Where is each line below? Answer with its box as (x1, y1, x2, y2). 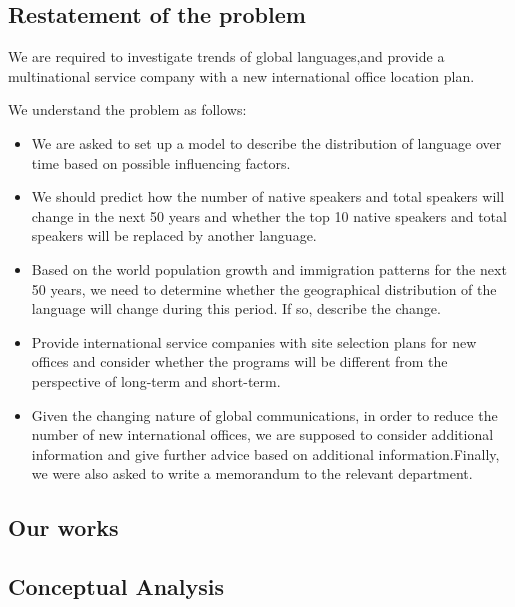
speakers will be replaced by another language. (31, 225, 317, 246)
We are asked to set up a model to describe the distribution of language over (31, 132, 502, 153)
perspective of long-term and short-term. (31, 370, 281, 391)
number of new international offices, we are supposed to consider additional (31, 424, 494, 445)
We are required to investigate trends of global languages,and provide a (8, 46, 445, 67)
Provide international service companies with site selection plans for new (31, 331, 477, 352)
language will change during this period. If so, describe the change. (31, 298, 441, 319)
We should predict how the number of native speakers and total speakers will (31, 186, 505, 207)
